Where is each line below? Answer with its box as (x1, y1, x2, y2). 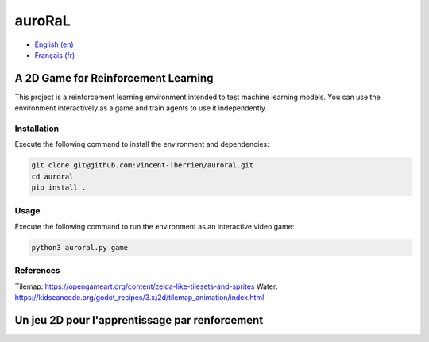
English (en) (34, 40, 75, 49)
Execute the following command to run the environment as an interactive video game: (14, 221, 295, 231)
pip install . (31, 183, 87, 192)
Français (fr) (34, 50, 75, 60)
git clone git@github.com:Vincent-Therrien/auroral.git (31, 161, 254, 170)
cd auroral (31, 171, 74, 181)
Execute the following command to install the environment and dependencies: (14, 140, 269, 149)
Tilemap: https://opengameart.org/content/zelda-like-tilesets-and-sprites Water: (14, 282, 278, 291)
